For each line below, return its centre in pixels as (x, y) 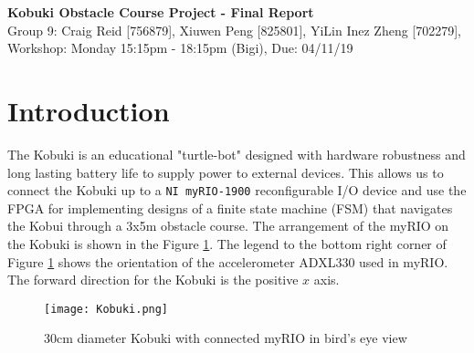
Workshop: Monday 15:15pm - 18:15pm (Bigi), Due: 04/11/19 (180, 48)
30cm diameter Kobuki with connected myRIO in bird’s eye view (226, 338)
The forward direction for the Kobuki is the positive (153, 280)
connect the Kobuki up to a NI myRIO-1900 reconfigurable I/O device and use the (237, 190)
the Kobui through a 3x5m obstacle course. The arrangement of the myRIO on (228, 226)
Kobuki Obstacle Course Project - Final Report (161, 12)
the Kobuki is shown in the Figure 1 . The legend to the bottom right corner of (227, 243)
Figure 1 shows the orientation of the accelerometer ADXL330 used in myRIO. (228, 261)
